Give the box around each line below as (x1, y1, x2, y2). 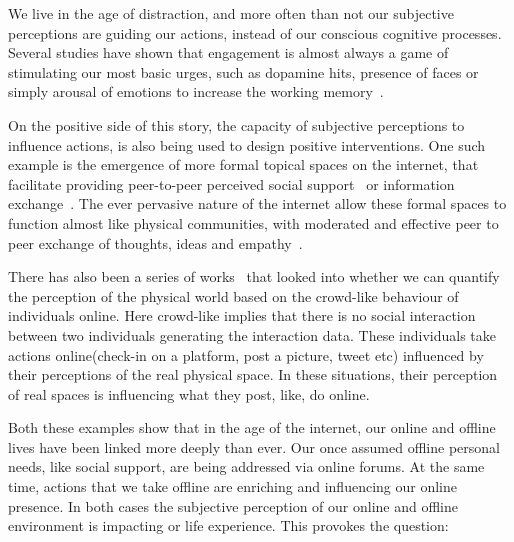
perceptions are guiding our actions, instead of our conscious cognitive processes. (8, 22, 502, 43)
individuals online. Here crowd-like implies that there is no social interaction (8, 305, 476, 326)
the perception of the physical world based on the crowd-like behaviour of (8, 285, 459, 306)
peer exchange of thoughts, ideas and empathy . (8, 232, 303, 253)
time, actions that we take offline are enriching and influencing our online (8, 476, 457, 497)
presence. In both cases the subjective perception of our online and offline (8, 495, 458, 516)
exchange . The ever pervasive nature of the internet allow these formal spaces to (8, 193, 507, 214)
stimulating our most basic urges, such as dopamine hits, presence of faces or (8, 61, 479, 82)
